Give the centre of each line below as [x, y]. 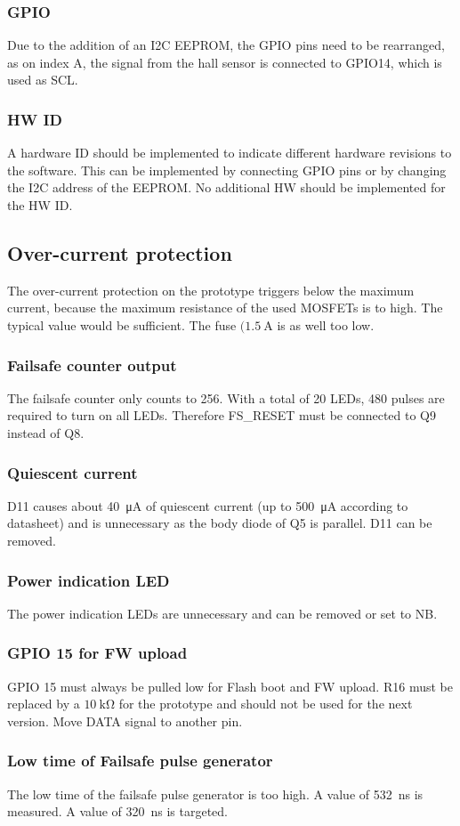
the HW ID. [40, 205]
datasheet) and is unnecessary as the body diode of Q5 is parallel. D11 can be [220, 523]
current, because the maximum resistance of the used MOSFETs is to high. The [225, 308]
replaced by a [44, 704]
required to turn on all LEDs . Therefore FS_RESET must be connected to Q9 [222, 415]
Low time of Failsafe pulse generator [140, 761]
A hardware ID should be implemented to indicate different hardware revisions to [230, 153]
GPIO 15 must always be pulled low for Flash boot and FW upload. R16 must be [230, 686]
